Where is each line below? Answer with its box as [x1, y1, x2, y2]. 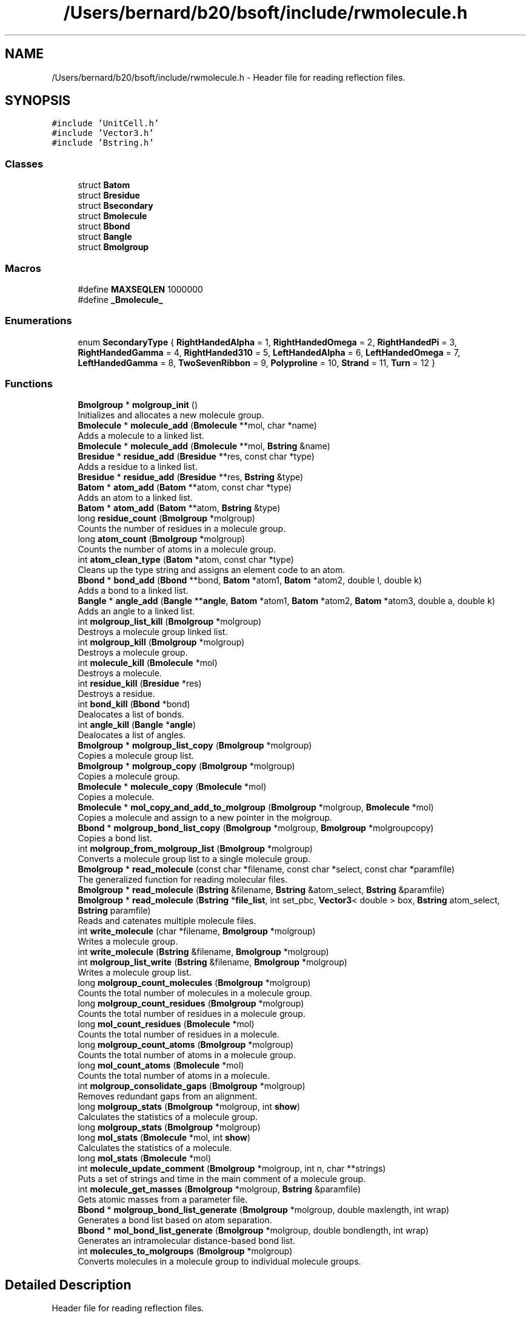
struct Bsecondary [78, 200, 153, 211]
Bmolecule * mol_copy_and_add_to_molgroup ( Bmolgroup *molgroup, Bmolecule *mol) [78, 802, 434, 813]
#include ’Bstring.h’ [52, 138, 154, 148]
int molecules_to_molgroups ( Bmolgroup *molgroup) [78, 1246, 293, 1257]
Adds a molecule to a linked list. [78, 430, 204, 441]
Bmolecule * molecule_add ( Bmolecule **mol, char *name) [78, 420, 317, 431]
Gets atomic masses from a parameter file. [78, 1194, 248, 1205]
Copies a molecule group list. [78, 750, 194, 761]
